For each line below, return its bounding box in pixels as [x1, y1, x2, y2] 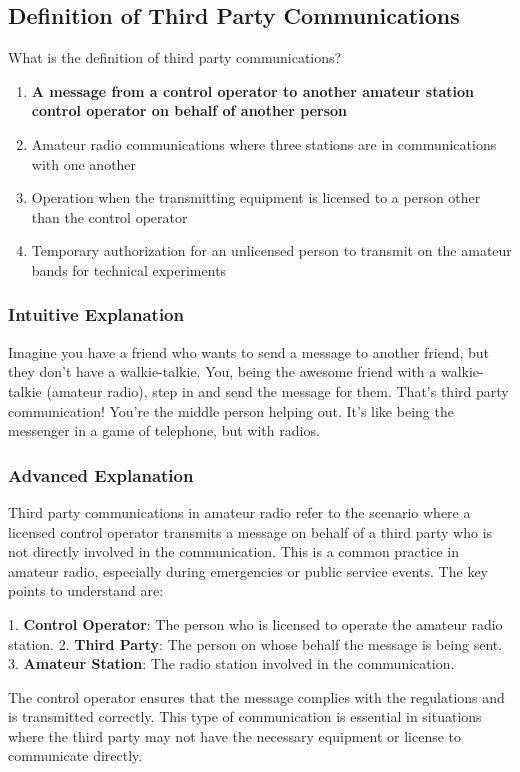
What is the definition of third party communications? [8, 47, 342, 68]
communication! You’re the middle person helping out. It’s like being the [8, 400, 454, 421]
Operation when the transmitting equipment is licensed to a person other [31, 187, 481, 208]
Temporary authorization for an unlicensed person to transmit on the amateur [31, 240, 512, 261]
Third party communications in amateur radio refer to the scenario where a [8, 501, 471, 522]
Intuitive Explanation [8, 302, 184, 327]
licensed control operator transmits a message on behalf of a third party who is [8, 521, 493, 542]
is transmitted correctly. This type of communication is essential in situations [8, 706, 482, 727]
